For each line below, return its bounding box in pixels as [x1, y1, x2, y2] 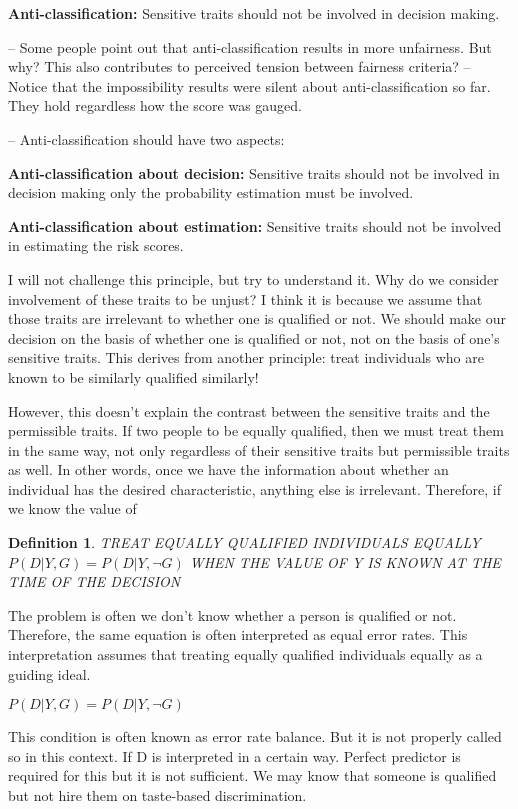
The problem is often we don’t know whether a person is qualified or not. [8, 604, 457, 625]
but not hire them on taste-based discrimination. [8, 785, 307, 805]
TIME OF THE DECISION [8, 571, 181, 592]
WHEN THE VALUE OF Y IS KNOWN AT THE [189, 551, 501, 572]
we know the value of [8, 498, 137, 519]
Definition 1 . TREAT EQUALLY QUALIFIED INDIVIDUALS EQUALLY [8, 532, 481, 553]
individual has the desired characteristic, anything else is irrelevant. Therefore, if [8, 478, 502, 499]
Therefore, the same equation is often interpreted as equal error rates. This [8, 624, 468, 645]
